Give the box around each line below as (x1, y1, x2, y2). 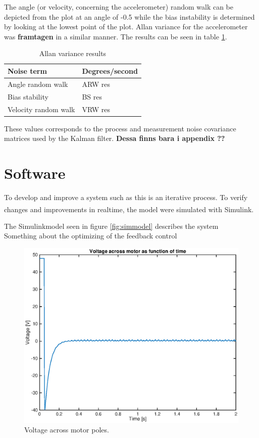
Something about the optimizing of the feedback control (4, 230, 177, 241)
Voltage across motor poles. (24, 424, 109, 435)
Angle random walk (8, 78, 68, 89)
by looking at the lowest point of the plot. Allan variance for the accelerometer (4, 21, 248, 32)
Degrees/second (82, 65, 138, 76)
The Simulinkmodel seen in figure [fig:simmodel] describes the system (4, 220, 219, 231)
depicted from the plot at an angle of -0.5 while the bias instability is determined (4, 11, 255, 22)
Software (4, 162, 66, 183)
